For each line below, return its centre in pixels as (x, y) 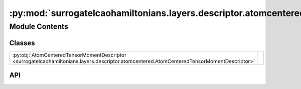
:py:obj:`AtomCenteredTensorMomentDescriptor (69, 55)
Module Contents (39, 26)
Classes (22, 43)
